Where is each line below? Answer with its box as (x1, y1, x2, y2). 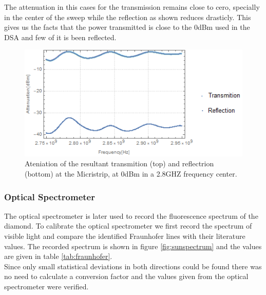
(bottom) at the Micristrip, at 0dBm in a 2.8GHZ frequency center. (25, 168, 237, 179)
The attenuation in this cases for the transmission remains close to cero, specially (4, 2, 260, 12)
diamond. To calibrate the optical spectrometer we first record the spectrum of (4, 220, 252, 231)
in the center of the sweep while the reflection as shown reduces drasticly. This (4, 11, 251, 22)
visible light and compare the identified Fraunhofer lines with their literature (4, 230, 245, 241)
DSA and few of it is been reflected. (4, 31, 117, 42)
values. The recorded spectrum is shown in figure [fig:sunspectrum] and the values (4, 240, 262, 251)
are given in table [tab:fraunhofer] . (4, 251, 112, 262)
